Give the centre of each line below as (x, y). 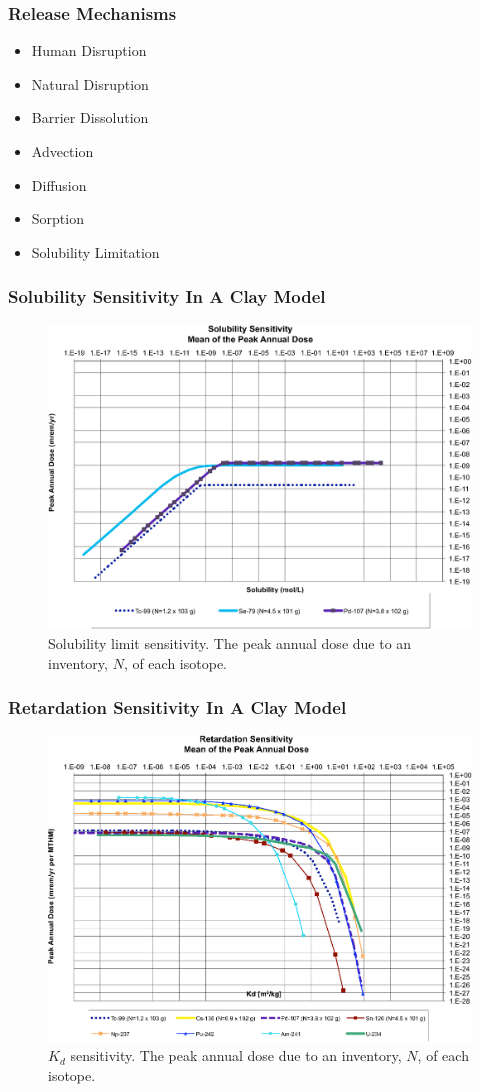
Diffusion (59, 184)
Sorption (57, 218)
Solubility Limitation (95, 251)
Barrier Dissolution (90, 117)
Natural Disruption (90, 83)
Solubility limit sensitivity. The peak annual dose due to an (230, 642)
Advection (62, 151)
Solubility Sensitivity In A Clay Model (167, 296)
